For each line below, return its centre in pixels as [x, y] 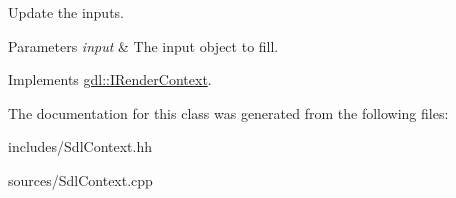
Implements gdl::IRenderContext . [110, 79]
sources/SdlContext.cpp [80, 179]
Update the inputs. [66, 12]
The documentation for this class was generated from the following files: [228, 112]
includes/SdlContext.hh [80, 146]
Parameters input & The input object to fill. [143, 45]
